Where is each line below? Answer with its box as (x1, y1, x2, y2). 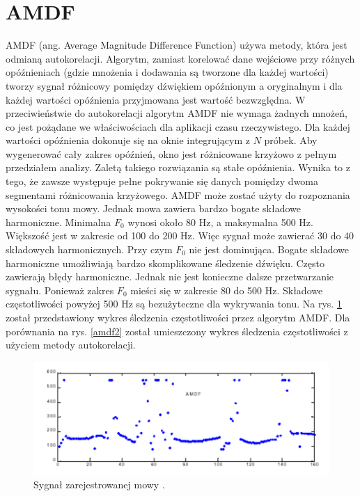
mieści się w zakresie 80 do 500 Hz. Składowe (130, 282, 323, 297)
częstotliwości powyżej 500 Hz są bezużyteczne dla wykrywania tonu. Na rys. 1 (6, 296, 342, 311)
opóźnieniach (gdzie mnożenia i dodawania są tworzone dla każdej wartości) (6, 65, 329, 79)
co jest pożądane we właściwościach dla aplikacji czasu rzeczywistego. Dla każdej (6, 119, 350, 134)
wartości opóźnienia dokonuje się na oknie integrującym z (6, 133, 251, 147)
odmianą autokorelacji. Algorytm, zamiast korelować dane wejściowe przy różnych (6, 51, 355, 65)
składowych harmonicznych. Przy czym (6, 242, 173, 257)
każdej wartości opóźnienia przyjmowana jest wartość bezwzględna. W (6, 92, 306, 106)
